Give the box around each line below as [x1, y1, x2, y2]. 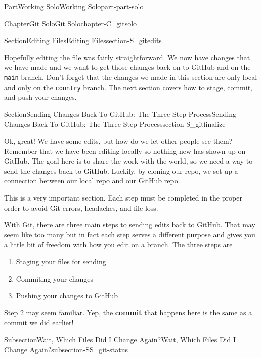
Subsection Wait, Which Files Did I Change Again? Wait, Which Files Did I [4, 334, 236, 344]
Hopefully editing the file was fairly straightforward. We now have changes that [4, 52, 250, 62]
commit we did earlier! [4, 317, 74, 328]
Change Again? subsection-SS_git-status [4, 344, 128, 354]
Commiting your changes [16, 273, 93, 284]
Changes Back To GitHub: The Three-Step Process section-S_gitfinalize [4, 118, 226, 129]
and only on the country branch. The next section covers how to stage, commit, [4, 82, 252, 92]
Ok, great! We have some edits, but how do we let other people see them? [4, 136, 233, 146]
